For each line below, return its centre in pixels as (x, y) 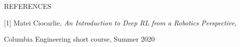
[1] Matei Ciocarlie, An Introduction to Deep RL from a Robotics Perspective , (120, 22)
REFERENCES (28, 6)
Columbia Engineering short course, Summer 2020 (79, 39)
